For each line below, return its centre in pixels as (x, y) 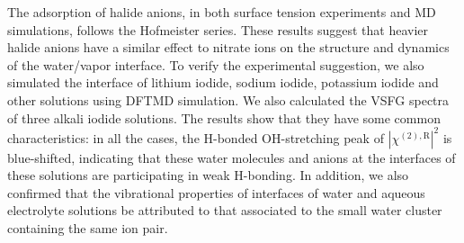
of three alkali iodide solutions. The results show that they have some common (224, 117)
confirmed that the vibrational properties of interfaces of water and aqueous (216, 192)
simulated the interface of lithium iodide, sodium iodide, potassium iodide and (223, 82)
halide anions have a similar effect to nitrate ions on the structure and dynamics (228, 47)
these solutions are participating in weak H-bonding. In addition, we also (208, 175)
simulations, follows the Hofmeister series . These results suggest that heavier (218, 29)
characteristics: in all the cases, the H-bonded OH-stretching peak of (196, 137)
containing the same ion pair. (88, 228)
